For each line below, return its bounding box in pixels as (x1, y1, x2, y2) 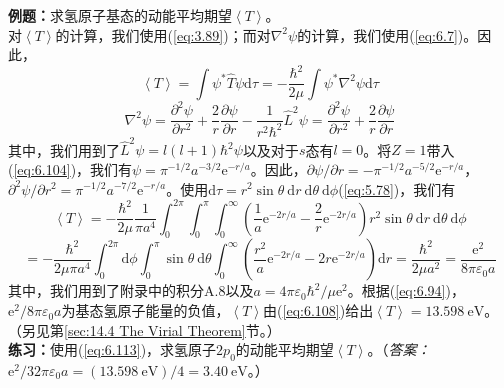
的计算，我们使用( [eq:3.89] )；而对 (55, 24, 271, 45)
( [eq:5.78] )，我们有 (338, 178, 456, 199)
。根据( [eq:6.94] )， (347, 280, 465, 301)
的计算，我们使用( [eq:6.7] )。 (297, 24, 478, 45)
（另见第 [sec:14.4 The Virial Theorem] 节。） (8, 319, 281, 340)
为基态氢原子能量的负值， (61, 300, 230, 321)
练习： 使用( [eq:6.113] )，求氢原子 (8, 339, 217, 360)
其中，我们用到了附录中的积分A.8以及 (8, 280, 254, 301)
